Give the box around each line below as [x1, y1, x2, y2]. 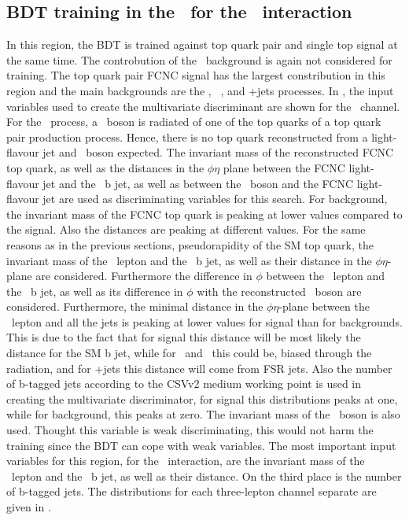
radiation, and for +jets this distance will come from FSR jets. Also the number [6, 360, 392, 376]
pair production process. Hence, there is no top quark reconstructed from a [6, 128, 368, 145]
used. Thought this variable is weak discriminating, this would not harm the [6, 422, 374, 438]
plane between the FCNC [223, 159, 345, 175]
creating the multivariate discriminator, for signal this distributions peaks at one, [6, 390, 398, 407]
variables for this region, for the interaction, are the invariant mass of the [6, 452, 365, 469]
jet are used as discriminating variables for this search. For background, [42, 190, 388, 207]
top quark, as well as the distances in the [6, 159, 204, 175]
